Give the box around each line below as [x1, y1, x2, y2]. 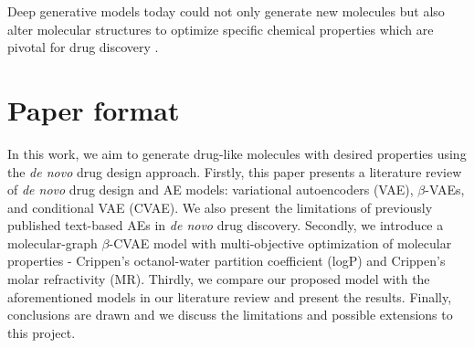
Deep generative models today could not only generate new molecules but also [7, 2, 445, 20]
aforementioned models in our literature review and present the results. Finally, [7, 287, 452, 306]
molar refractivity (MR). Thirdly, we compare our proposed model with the [7, 269, 430, 289]
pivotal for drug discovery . [7, 37, 159, 57]
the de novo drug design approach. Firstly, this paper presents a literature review [7, 162, 462, 181]
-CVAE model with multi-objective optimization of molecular [109, 233, 452, 252]
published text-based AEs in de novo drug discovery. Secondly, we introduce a [7, 216, 444, 235]
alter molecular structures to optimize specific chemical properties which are [7, 19, 434, 38]
